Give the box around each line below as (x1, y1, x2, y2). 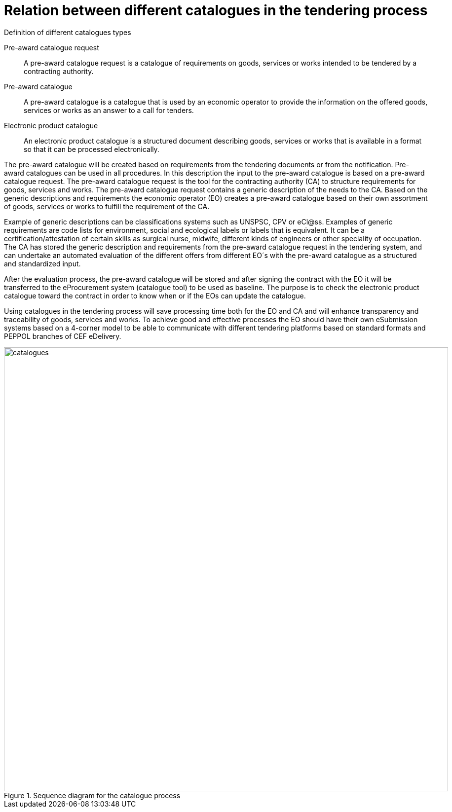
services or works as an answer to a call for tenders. (24, 106, 194, 114)
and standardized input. (4, 259, 81, 268)
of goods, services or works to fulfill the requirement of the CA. (4, 202, 210, 211)
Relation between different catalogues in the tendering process (4, 2, 428, 19)
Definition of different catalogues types (4, 28, 131, 37)
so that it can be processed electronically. (24, 145, 159, 153)
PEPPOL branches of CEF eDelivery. (4, 332, 121, 340)
